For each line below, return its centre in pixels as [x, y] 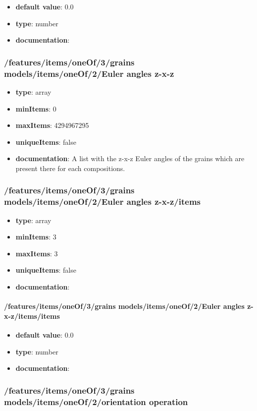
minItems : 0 [36, 108]
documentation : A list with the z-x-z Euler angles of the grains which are [130, 158]
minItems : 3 [36, 237]
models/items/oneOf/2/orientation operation [96, 401]
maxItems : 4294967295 [52, 125]
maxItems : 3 [37, 253]
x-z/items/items [32, 316]
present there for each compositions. [70, 168]
